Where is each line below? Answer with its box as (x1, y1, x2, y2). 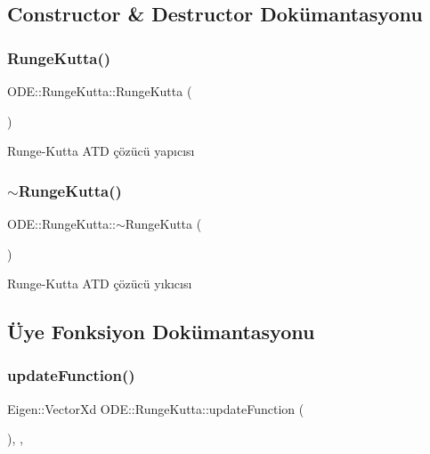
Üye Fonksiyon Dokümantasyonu (7, 318, 315, 345)
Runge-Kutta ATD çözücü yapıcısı (7, 142, 195, 160)
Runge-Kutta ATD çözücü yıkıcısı (7, 274, 192, 293)
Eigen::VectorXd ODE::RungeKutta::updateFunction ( (7, 399, 304, 418)
